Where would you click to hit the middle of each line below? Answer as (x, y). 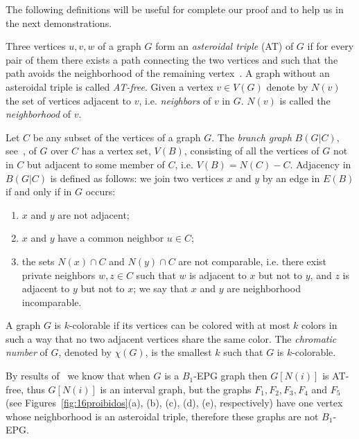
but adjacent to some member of (96, 164)
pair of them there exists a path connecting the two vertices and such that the (172, 59)
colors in (319, 325)
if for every (331, 46)
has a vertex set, (116, 151)
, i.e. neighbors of (175, 100)
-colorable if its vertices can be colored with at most (179, 325)
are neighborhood (264, 288)
